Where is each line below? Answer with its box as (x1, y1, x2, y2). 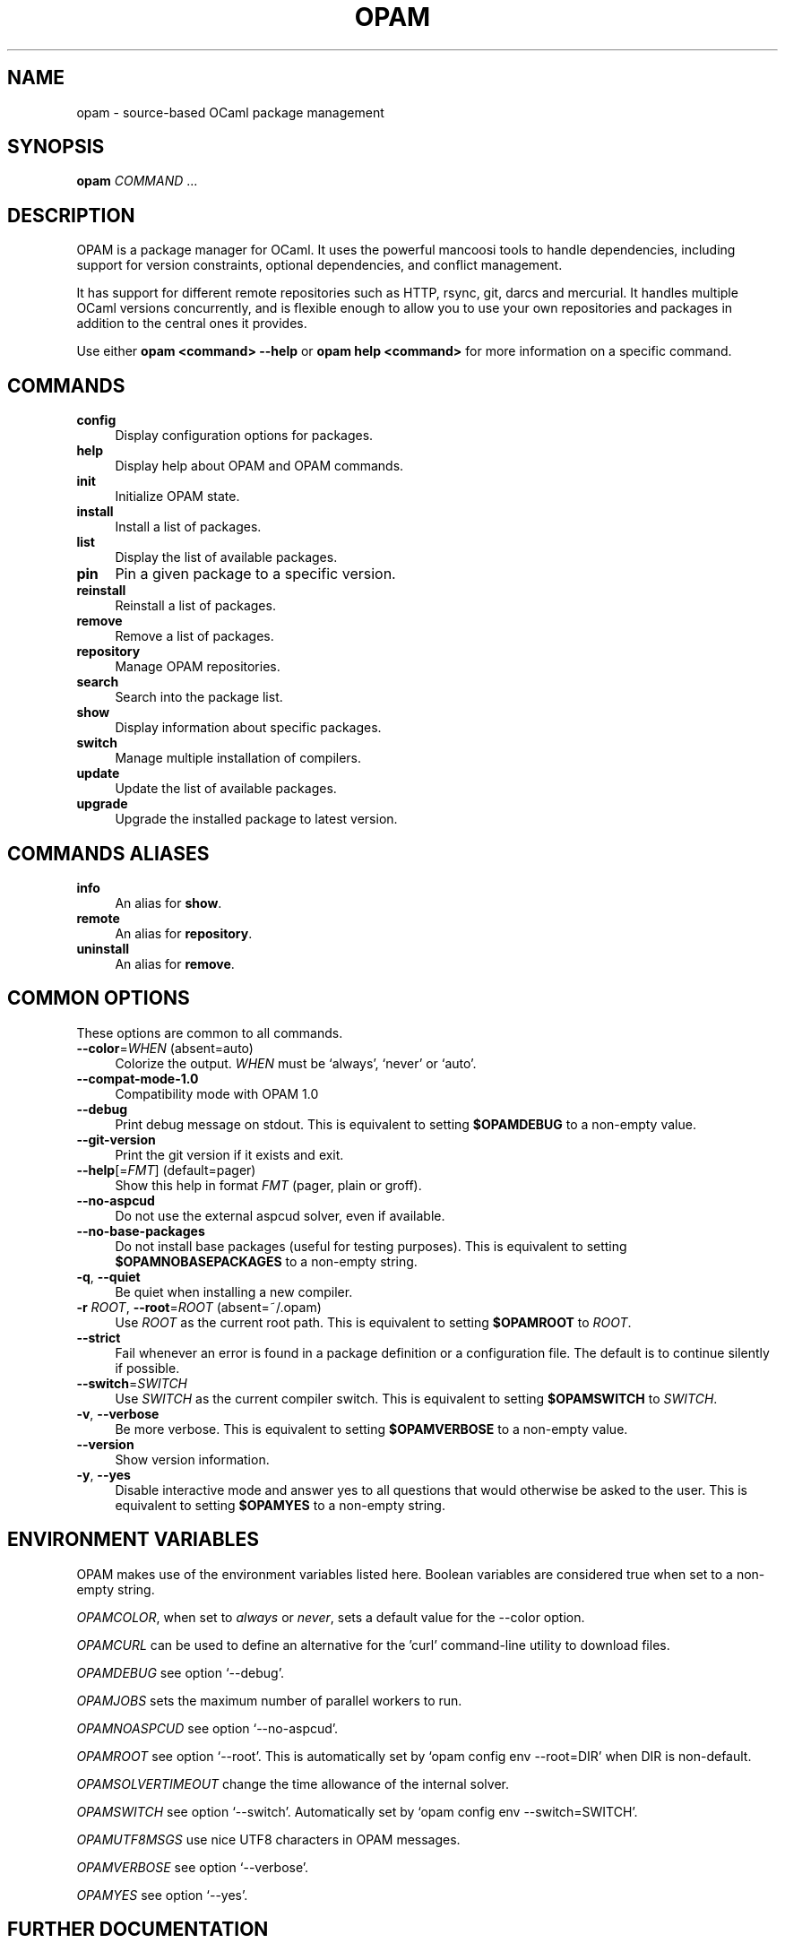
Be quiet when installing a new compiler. (115, 1283, 353, 1300)
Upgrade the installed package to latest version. (115, 811, 398, 827)
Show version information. (115, 1451, 270, 1467)
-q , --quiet (76, 1268, 141, 1284)
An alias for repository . (115, 925, 253, 941)
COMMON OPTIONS (7, 987, 190, 1010)
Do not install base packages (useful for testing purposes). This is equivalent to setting (115, 1238, 627, 1254)
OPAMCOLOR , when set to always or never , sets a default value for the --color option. (76, 1609, 585, 1625)
